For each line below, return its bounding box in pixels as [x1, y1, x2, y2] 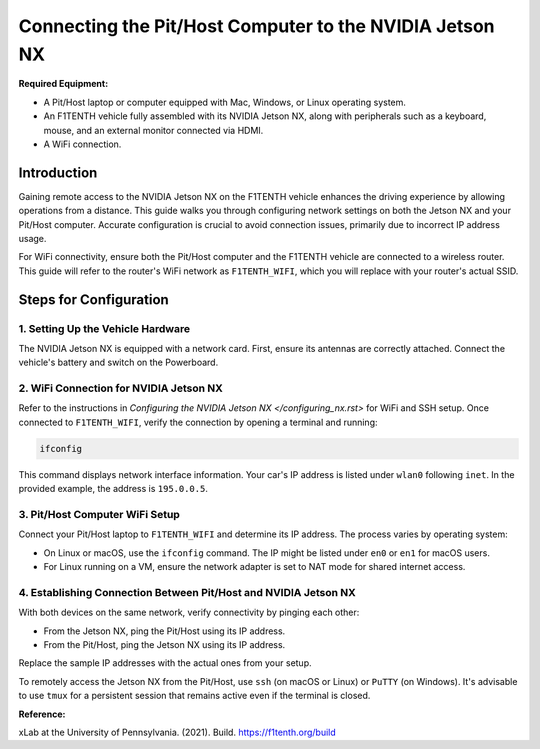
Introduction [18, 164, 98, 181]
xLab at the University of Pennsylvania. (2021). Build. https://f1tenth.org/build [18, 726, 337, 738]
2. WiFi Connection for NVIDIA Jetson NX [18, 381, 224, 395]
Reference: [18, 708, 66, 720]
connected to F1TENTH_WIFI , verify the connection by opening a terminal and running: [18, 416, 379, 428]
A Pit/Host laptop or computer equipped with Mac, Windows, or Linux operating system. [43, 96, 407, 108]
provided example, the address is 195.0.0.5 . [18, 483, 209, 495]
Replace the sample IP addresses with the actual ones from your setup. [18, 657, 312, 669]
